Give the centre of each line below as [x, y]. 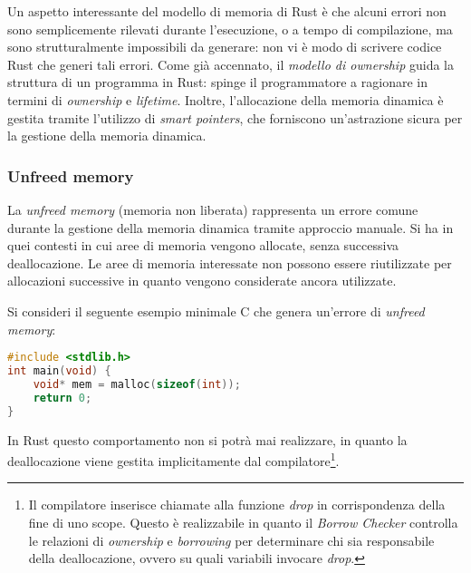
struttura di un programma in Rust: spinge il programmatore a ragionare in [217, 82]
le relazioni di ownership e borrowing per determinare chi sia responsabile [231, 540]
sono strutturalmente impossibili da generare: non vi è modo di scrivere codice [225, 47]
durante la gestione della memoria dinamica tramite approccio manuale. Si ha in [231, 227]
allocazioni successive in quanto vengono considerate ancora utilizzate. [202, 281]
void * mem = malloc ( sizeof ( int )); [137, 384]
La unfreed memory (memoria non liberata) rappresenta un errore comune [213, 209]
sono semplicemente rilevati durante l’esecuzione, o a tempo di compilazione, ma [230, 29]
